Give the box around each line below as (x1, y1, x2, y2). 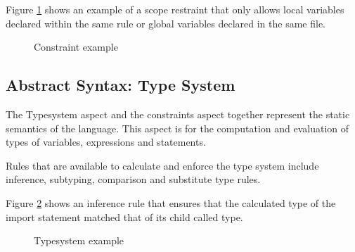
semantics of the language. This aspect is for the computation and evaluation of (6, 120, 349, 135)
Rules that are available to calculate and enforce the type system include (6, 158, 319, 172)
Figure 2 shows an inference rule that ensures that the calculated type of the (6, 195, 336, 210)
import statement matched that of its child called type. (6, 209, 243, 224)
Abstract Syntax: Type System (6, 74, 235, 96)
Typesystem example (34, 233, 124, 248)
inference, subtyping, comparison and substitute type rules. (6, 172, 261, 187)
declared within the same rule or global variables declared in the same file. (6, 15, 326, 30)
